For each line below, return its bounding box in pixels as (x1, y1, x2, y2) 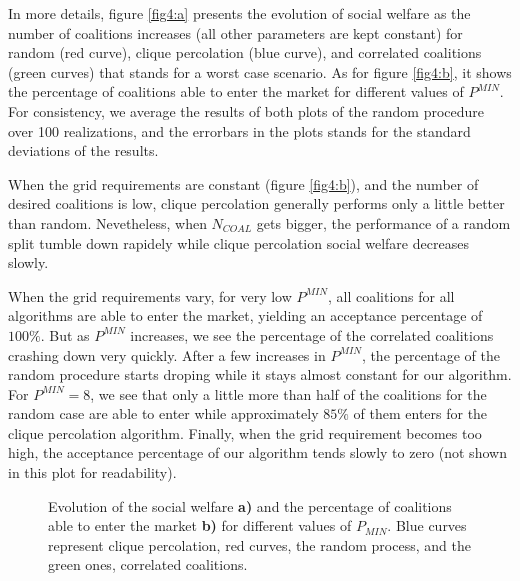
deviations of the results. (8, 140, 159, 161)
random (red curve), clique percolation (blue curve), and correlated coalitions (8, 42, 482, 63)
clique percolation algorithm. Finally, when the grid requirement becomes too (8, 422, 482, 443)
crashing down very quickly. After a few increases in (8, 344, 326, 365)
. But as (40, 324, 90, 345)
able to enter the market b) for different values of (48, 515, 352, 536)
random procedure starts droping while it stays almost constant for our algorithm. (8, 364, 512, 385)
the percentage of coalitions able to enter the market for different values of (8, 81, 464, 102)
